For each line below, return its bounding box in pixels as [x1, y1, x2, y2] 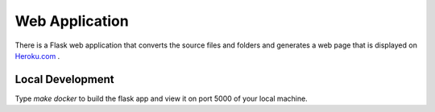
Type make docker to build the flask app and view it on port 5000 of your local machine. [14, 93, 308, 103]
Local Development [14, 73, 114, 86]
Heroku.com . [14, 51, 60, 60]
